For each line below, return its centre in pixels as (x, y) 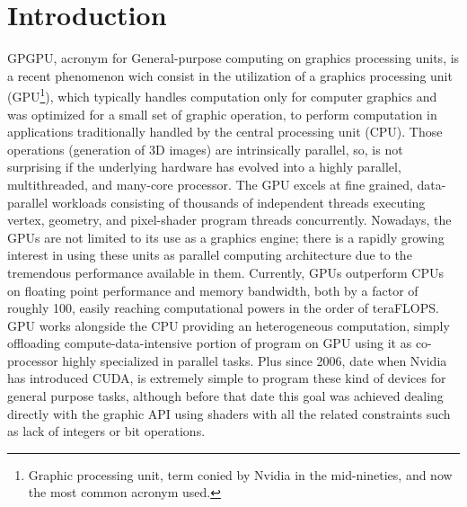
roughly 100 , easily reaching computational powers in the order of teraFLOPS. (223, 308)
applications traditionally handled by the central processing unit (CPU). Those (225, 132)
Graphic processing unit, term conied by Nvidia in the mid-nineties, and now (240, 474)
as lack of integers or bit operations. (106, 431)
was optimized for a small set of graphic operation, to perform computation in (222, 114)
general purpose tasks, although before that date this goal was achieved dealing (225, 396)
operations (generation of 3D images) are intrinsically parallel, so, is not (205, 149)
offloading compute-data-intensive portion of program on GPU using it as (210, 343)
